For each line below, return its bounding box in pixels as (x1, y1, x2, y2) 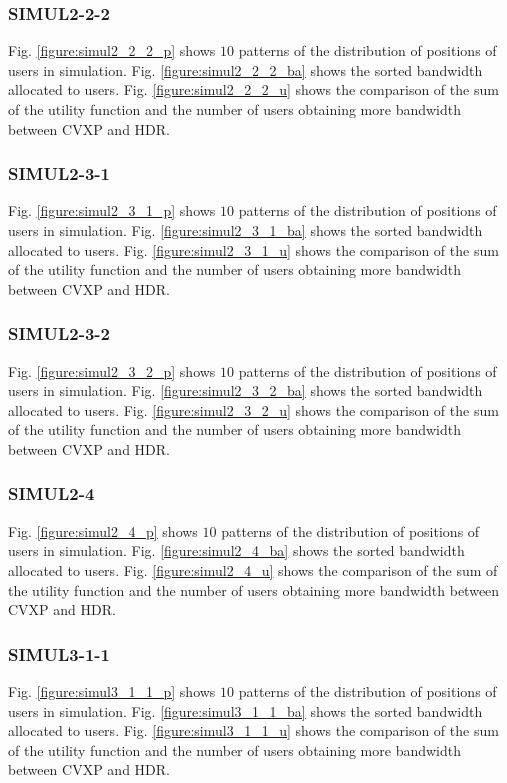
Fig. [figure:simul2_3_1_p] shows (8, 200, 216, 221)
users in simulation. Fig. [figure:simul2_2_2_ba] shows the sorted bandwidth (8, 59, 483, 80)
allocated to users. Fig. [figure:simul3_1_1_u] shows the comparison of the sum (8, 720, 499, 741)
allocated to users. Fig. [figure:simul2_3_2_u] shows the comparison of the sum (8, 399, 499, 420)
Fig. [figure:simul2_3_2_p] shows (8, 360, 216, 381)
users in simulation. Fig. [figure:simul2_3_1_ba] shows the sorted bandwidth (8, 220, 483, 240)
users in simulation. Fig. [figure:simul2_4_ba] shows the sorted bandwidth (8, 540, 465, 561)
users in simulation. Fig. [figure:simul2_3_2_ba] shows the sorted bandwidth (8, 380, 483, 401)
